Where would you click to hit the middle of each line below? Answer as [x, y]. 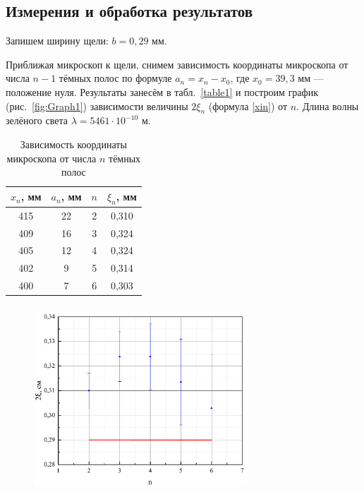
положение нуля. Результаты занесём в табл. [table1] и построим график [162, 91]
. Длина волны [328, 106]
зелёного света [37, 120]
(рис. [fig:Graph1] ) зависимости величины [97, 106]
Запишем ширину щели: [57, 41]
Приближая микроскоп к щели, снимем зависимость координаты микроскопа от [177, 64]
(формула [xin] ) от [248, 106]
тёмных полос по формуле [115, 78]
